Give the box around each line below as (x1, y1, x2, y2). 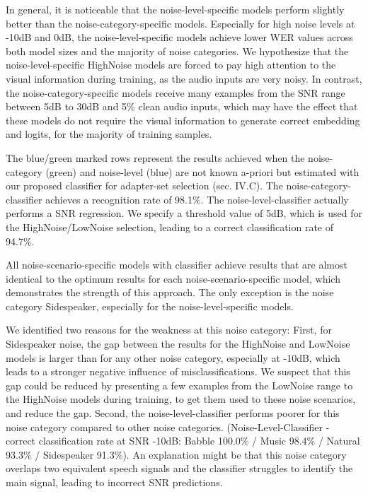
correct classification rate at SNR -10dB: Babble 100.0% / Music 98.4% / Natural (6, 433, 360, 448)
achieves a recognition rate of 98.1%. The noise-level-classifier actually (45, 192, 349, 206)
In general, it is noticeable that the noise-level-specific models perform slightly (6, 2, 345, 16)
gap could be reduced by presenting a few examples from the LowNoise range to (6, 377, 353, 392)
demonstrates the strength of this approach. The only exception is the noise (6, 285, 334, 300)
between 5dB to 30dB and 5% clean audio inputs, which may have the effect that (6, 99, 358, 114)
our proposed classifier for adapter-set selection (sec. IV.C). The (6, 178, 283, 193)
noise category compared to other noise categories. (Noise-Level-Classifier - (6, 419, 330, 434)
